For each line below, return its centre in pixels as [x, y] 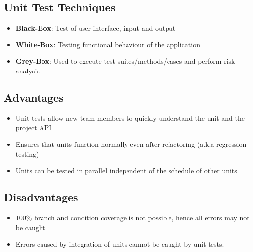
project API [34, 127]
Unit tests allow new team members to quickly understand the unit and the [130, 118]
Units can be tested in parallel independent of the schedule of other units [126, 170]
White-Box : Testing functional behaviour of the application [108, 44]
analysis [27, 70]
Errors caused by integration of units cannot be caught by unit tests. [120, 244]
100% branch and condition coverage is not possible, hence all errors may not [132, 217]
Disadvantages [41, 197]
